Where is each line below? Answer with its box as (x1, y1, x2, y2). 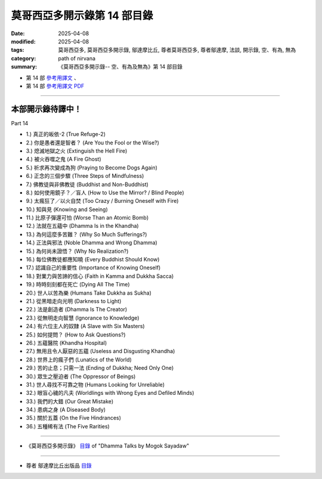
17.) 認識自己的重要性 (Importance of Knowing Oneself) (26, 264, 161, 271)
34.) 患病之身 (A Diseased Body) (26, 406, 106, 413)
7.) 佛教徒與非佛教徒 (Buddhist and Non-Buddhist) (26, 181, 149, 188)
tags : (11, 47, 24, 54)
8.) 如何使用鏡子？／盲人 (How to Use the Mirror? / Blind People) (26, 188, 184, 196)
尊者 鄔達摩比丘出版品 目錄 (26, 462, 92, 469)
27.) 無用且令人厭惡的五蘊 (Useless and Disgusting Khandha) (26, 348, 175, 355)
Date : (11, 30, 25, 37)
